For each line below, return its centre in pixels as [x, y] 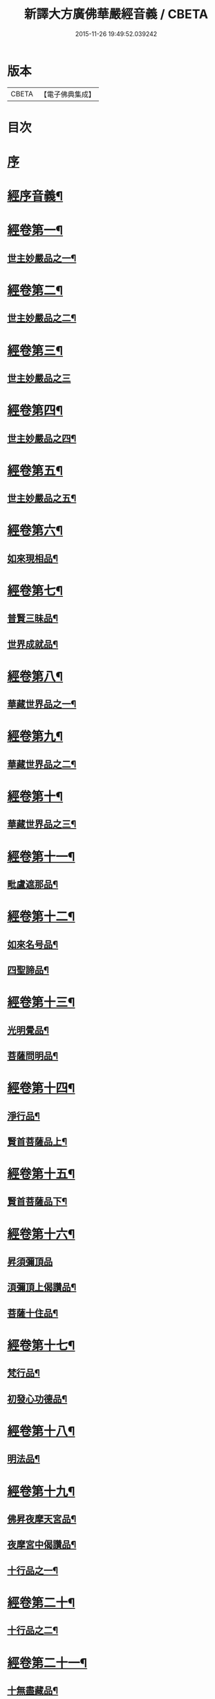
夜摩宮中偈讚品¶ [42, 1545]
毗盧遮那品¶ [33, 884]
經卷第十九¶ [41, 1491]
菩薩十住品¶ [33, 1313]
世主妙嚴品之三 [39, 378]
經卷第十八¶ [41, 1431]
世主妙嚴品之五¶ [42, 499]
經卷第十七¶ [41, 1346]
